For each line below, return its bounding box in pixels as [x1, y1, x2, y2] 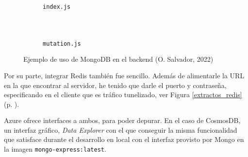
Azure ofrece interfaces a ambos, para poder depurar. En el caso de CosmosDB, [4, 115, 241, 125]
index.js [43, 3, 71, 10]
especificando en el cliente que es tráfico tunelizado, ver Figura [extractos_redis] [4, 89, 242, 100]
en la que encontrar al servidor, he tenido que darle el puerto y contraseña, [4, 80, 227, 90]
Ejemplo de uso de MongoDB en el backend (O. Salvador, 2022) [23, 54, 214, 64]
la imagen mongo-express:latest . [4, 144, 106, 154]
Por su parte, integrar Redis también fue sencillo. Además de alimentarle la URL [4, 70, 245, 80]
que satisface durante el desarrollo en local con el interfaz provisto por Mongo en [4, 134, 244, 144]
